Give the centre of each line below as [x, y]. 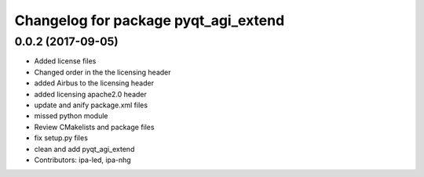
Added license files [65, 61]
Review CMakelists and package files [94, 127]
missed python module [71, 116]
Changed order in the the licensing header [103, 72]
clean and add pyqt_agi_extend [84, 149]
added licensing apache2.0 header [90, 94]
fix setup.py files [61, 138]
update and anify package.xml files [91, 105]
